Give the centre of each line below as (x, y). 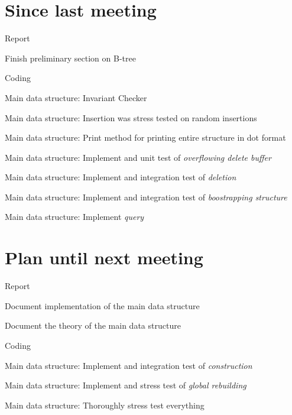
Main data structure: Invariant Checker (76, 97)
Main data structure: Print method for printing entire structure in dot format (145, 137)
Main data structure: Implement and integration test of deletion (121, 177)
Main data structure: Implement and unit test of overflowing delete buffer (138, 157)
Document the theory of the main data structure (93, 325)
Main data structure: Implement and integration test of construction (129, 365)
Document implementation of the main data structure (102, 305)
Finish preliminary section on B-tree (70, 58)
